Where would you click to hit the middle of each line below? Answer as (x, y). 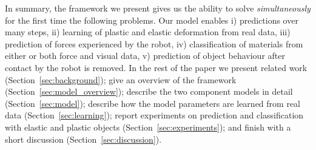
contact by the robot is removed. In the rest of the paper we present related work (156, 67)
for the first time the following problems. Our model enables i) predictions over (152, 20)
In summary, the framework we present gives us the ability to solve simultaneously (158, 8)
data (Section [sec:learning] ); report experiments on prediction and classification (154, 115)
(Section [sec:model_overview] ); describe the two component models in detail (149, 91)
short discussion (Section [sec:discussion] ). (83, 139)
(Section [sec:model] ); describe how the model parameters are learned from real (153, 103)
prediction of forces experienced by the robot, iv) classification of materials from (154, 43)
